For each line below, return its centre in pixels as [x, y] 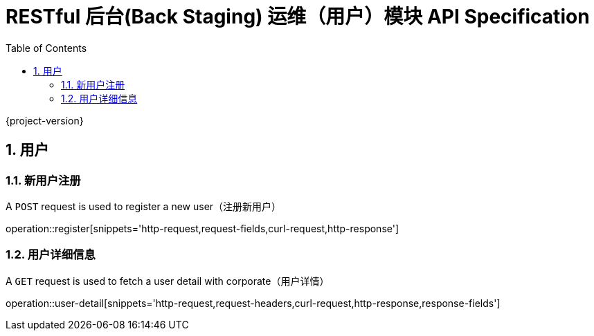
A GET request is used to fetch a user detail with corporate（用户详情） [168, 281]
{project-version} [45, 120]
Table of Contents [46, 48]
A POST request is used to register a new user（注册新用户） [144, 206]
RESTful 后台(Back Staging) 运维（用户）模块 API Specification [298, 17]
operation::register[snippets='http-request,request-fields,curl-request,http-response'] [202, 228]
